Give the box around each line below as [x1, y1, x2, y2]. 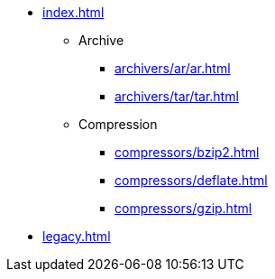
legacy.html [42, 228, 111, 244]
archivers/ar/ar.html [115, 60, 231, 76]
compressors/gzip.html [115, 200, 252, 216]
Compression [78, 116, 158, 132]
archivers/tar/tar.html [115, 88, 239, 104]
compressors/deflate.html [115, 172, 268, 188]
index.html [42, 5, 105, 20]
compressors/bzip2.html [115, 144, 260, 160]
